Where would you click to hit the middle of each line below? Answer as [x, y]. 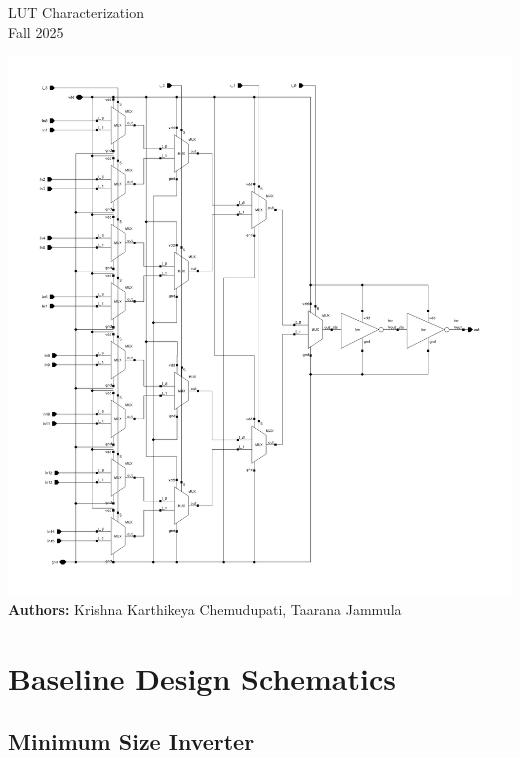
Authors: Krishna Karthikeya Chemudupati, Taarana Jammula [205, 609]
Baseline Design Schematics [202, 677]
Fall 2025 [36, 31]
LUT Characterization [76, 12]
